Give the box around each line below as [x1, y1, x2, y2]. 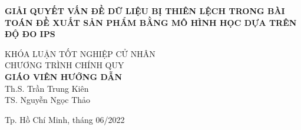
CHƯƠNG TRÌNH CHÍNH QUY [5, 59, 124, 71]
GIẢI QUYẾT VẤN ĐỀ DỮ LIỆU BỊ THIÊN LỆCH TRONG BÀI [5, 5, 285, 16]
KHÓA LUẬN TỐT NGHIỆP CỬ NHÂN [5, 47, 156, 59]
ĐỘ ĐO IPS [5, 28, 55, 40]
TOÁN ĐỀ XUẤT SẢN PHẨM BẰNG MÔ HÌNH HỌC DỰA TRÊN [5, 16, 297, 28]
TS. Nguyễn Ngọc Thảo [5, 94, 91, 106]
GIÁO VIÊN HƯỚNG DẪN [5, 70, 123, 82]
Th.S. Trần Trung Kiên [5, 82, 89, 94]
